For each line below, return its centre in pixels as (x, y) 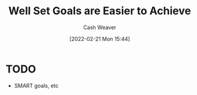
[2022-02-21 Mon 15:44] (100, 39)
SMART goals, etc (36, 85)
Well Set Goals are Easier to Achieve (100, 11)
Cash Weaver (100, 27)
